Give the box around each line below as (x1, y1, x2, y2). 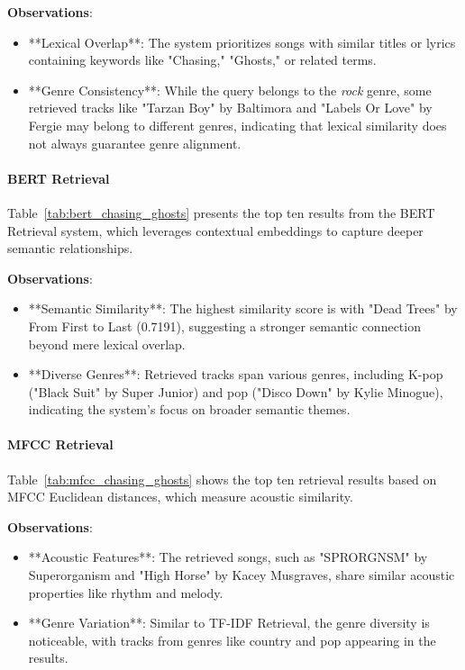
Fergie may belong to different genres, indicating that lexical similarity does (28, 115, 447, 134)
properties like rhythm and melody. (28, 583, 223, 602)
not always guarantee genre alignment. (28, 133, 242, 152)
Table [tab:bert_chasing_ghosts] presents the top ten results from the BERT (7, 203, 435, 222)
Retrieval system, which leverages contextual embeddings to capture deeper (7, 221, 424, 240)
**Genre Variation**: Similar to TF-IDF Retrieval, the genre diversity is (28, 613, 430, 632)
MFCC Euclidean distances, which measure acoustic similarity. (7, 487, 353, 506)
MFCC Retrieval (7, 435, 114, 454)
